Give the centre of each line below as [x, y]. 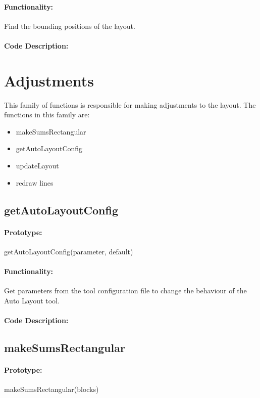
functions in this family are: [47, 115]
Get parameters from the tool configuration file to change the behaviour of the [125, 291]
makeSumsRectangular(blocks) [51, 389]
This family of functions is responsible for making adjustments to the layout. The [130, 104]
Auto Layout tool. [32, 300]
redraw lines [35, 182]
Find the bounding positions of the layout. [70, 26]
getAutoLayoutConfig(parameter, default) [69, 251]
